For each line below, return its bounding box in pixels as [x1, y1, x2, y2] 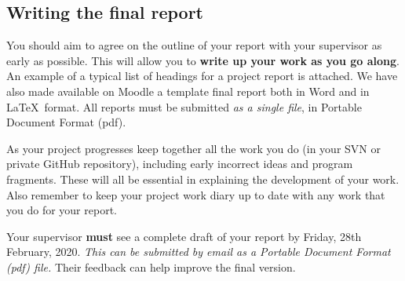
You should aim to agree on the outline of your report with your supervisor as [6, 37, 382, 53]
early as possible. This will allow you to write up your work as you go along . [6, 52, 400, 68]
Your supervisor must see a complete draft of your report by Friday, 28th [6, 228, 362, 244]
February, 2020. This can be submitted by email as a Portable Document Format [6, 243, 391, 260]
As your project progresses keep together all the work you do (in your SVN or [6, 140, 381, 156]
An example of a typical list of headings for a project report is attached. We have [6, 68, 398, 84]
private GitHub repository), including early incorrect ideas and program [6, 155, 353, 172]
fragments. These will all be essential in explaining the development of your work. [6, 170, 400, 187]
